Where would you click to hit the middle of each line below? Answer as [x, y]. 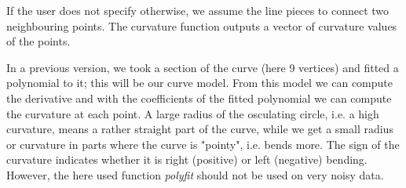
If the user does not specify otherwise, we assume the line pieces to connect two [198, 10]
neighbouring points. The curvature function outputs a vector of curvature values [202, 25]
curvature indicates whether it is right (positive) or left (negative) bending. [187, 159]
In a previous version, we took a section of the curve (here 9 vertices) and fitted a [203, 67]
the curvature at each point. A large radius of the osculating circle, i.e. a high [193, 113]
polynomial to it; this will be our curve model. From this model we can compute [200, 83]
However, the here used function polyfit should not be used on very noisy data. [195, 174]
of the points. [38, 41]
